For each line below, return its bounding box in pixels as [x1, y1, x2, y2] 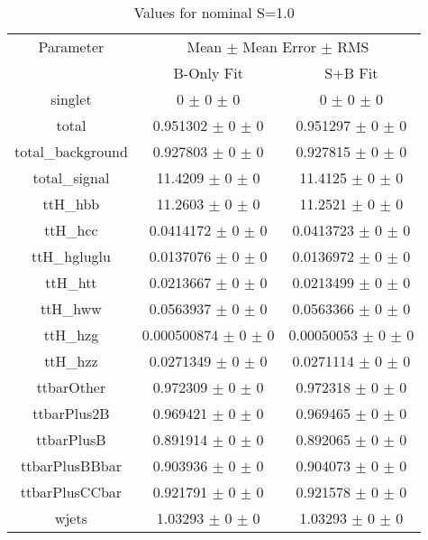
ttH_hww [40, 298, 102, 319]
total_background [14, 141, 128, 162]
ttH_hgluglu [31, 246, 111, 266]
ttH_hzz [44, 350, 98, 371]
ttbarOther [36, 377, 106, 397]
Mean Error [242, 36, 317, 57]
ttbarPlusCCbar [20, 481, 123, 502]
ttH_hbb [42, 193, 100, 214]
